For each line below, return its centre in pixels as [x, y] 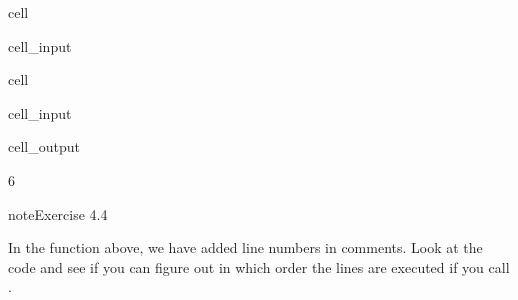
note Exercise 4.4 [58, 213]
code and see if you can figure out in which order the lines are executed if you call [259, 266]
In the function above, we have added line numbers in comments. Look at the [245, 247]
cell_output [44, 146]
